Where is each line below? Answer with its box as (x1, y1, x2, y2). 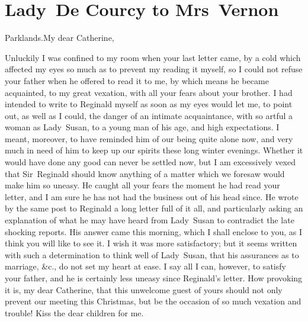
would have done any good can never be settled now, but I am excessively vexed (5, 156, 296, 168)
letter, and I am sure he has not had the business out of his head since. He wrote (5, 190, 299, 203)
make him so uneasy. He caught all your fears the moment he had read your (5, 179, 280, 191)
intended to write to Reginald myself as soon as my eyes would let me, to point (5, 98, 293, 110)
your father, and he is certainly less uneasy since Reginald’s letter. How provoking (5, 272, 303, 284)
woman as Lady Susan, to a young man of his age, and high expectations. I (5, 121, 280, 133)
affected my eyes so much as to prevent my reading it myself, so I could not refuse (5, 63, 303, 75)
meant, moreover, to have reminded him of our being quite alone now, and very (5, 132, 293, 145)
